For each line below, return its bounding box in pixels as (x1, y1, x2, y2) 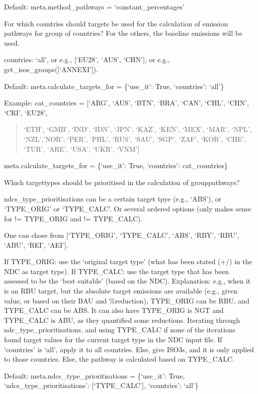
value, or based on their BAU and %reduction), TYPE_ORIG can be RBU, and (4, 295, 250, 305)
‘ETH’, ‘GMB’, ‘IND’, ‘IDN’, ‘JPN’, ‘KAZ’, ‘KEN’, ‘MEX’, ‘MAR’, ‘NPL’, (23, 124, 252, 134)
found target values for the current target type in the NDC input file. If (4, 334, 222, 345)
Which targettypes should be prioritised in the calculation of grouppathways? (4, 177, 240, 187)
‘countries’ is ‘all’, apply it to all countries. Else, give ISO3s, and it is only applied (4, 344, 254, 354)
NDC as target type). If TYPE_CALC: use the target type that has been (4, 266, 229, 276)
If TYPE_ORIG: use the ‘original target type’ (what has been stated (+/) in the (4, 256, 253, 267)
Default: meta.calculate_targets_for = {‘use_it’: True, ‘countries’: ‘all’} (4, 81, 224, 91)
